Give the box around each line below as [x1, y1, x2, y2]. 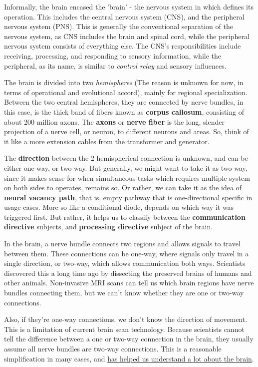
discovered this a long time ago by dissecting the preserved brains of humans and [4, 267, 252, 278]
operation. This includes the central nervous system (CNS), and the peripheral [4, 11, 245, 22]
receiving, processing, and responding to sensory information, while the [4, 50, 222, 61]
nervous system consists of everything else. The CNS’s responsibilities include [4, 41, 241, 51]
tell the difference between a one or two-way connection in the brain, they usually [4, 333, 254, 344]
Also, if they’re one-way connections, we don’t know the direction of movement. [4, 314, 248, 324]
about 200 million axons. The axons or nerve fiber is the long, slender [4, 116, 225, 127]
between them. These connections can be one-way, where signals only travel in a [4, 248, 249, 258]
